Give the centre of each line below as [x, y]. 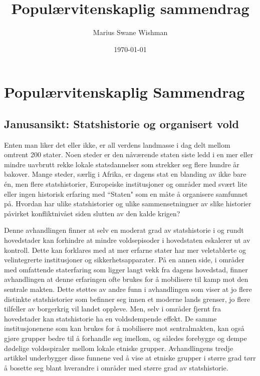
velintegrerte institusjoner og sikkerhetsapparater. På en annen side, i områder [124, 260]
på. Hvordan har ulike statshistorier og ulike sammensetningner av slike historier [128, 204]
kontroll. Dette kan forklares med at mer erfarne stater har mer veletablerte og [125, 250]
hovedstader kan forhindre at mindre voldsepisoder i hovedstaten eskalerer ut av [127, 240]
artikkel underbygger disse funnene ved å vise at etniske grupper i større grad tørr [130, 358]
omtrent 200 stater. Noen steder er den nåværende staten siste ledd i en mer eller [129, 154]
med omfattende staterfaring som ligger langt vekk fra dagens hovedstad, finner [126, 269]
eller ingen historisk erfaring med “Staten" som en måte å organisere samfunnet [126, 194]
